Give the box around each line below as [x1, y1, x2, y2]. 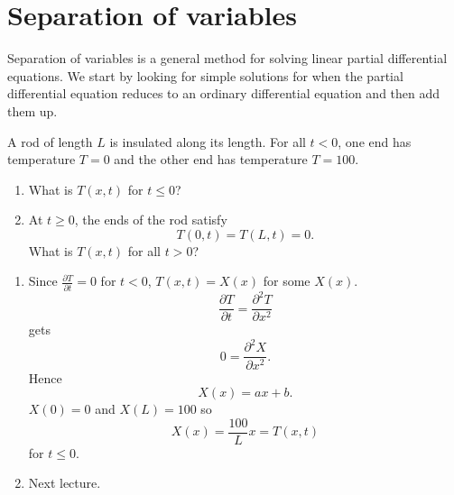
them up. [7, 101, 58, 120]
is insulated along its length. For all [109, 132, 306, 151]
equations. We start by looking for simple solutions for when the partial [7, 66, 403, 85]
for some [263, 271, 310, 290]
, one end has [338, 132, 412, 151]
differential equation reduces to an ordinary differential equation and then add [7, 84, 440, 103]
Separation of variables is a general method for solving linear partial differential [7, 49, 448, 68]
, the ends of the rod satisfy [74, 210, 227, 229]
